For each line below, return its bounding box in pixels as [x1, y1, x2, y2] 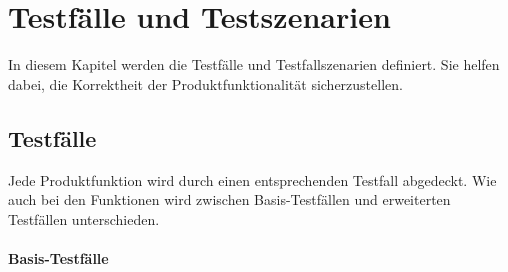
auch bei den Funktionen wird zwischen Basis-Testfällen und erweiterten [8, 189, 451, 210]
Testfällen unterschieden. [8, 208, 160, 229]
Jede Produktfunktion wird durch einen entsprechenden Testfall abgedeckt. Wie [8, 169, 497, 190]
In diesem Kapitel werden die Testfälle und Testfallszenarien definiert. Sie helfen [8, 54, 500, 75]
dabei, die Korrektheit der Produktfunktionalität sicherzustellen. [8, 73, 403, 94]
